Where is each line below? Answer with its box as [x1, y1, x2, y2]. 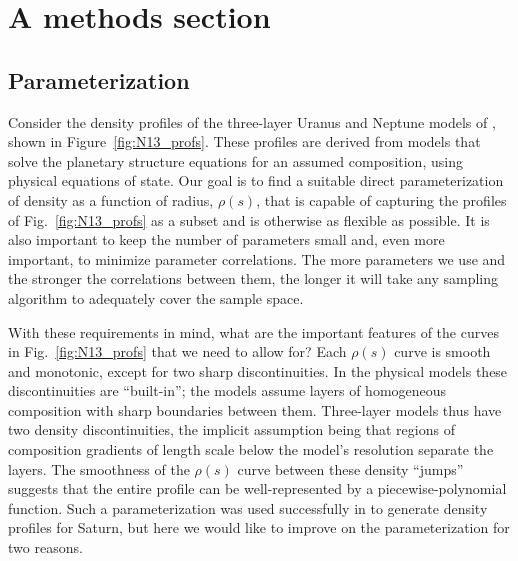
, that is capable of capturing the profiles [256, 189, 507, 210]
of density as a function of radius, [8, 189, 214, 210]
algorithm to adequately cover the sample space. [8, 287, 304, 308]
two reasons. [8, 537, 83, 558]
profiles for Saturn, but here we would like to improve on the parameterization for [8, 517, 510, 538]
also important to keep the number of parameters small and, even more [8, 229, 445, 250]
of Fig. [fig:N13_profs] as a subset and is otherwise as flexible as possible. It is [8, 209, 490, 230]
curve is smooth [394, 341, 491, 362]
